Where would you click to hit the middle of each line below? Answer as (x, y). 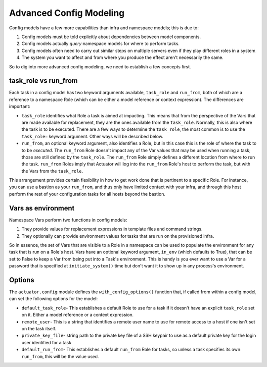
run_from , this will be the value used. (60, 356)
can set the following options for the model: (54, 299)
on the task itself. (39, 328)
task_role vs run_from (44, 81)
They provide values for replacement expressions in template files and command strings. (112, 229)
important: (20, 106)
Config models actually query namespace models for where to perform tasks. (101, 44)
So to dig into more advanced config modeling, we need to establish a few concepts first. (100, 66)
